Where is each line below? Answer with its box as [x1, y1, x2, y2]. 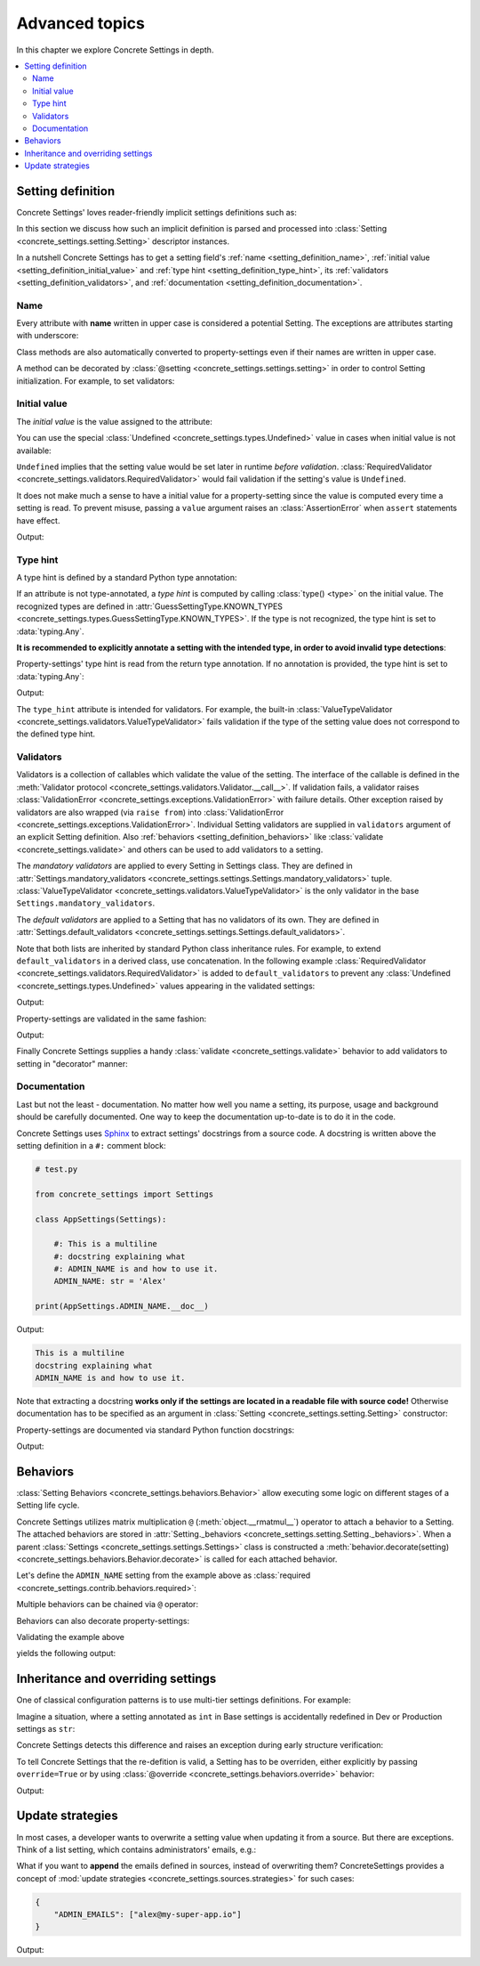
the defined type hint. [16, 728, 96, 739]
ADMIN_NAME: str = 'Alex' [53, 1276, 167, 1287]
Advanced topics [16, 13, 146, 33]
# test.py [35, 1164, 78, 1174]
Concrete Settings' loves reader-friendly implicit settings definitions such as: [16, 207, 297, 217]
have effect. [16, 515, 60, 525]
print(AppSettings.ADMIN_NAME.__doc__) [35, 1301, 209, 1312]
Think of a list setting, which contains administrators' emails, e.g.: [16, 1844, 257, 1855]
